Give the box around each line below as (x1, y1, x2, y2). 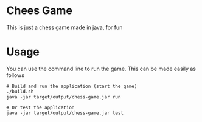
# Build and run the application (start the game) (6, 83, 138, 89)
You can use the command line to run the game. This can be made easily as (6, 65, 197, 72)
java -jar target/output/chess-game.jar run (6, 93, 121, 100)
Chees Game (6, 4, 73, 18)
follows (6, 71, 24, 79)
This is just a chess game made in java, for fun (6, 24, 123, 31)
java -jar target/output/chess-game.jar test (6, 110, 124, 116)
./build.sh (6, 89, 34, 95)
